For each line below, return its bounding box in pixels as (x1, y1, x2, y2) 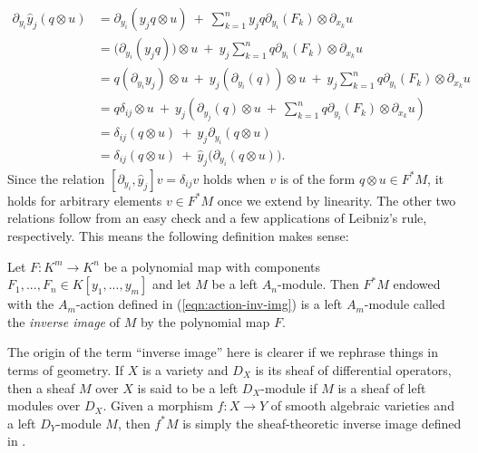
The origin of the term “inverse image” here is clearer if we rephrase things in (7, 342, 439, 361)
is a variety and (142, 360, 229, 379)
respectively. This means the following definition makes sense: (7, 226, 349, 245)
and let (151, 275, 191, 294)
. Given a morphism (102, 396, 213, 415)
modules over (7, 396, 81, 415)
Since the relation (7, 169, 105, 188)
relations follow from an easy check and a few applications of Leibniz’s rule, (7, 208, 427, 227)
